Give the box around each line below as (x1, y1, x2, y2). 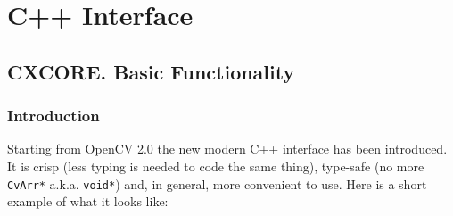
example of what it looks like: (7, 192, 169, 211)
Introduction (7, 104, 100, 127)
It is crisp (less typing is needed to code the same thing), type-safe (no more (7, 156, 424, 175)
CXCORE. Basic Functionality (7, 57, 295, 85)
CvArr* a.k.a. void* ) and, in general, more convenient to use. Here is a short (7, 174, 427, 193)
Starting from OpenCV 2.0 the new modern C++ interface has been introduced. (7, 139, 448, 158)
